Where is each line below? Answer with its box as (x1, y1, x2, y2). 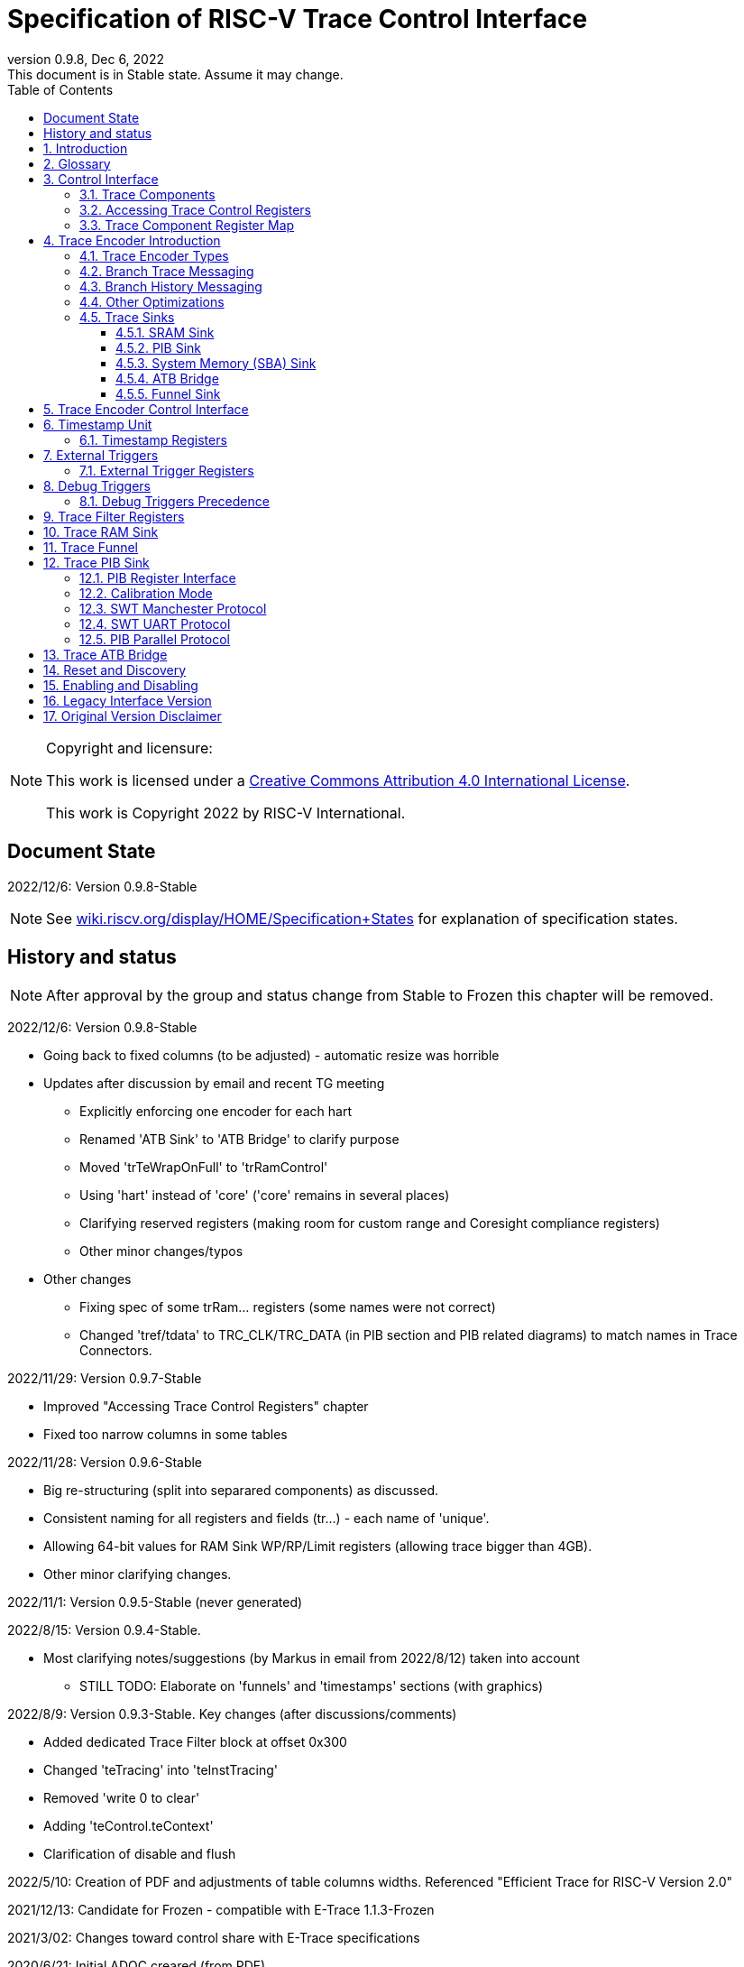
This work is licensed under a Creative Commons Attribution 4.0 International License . (46, 771, 630, 790)
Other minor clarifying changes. (43, 1566, 232, 1583)
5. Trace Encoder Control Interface (43, 401, 249, 417)
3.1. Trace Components (79, 186, 216, 202)
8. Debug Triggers (43, 477, 151, 494)
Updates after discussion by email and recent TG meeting (43, 1076, 385, 1092)
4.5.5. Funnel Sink (115, 385, 221, 402)
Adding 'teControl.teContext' (43, 1818, 214, 1834)
